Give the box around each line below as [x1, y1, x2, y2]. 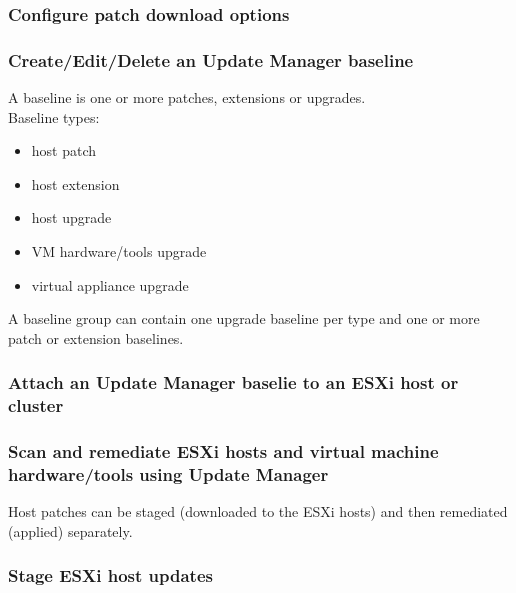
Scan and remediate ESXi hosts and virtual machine [8, 439, 439, 464]
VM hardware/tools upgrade [31, 241, 207, 262]
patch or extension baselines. [8, 327, 184, 348]
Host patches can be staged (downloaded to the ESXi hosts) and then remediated [8, 501, 508, 522]
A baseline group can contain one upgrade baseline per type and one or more [8, 308, 480, 329]
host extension [31, 173, 120, 194]
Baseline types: [8, 106, 100, 127]
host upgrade [31, 207, 112, 228]
